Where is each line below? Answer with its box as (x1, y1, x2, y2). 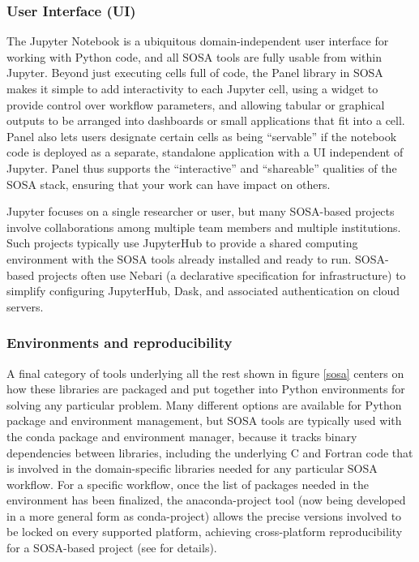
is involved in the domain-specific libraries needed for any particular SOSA (6, 460, 378, 477)
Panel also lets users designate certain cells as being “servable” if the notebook (6, 127, 397, 144)
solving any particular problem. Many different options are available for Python (6, 396, 402, 413)
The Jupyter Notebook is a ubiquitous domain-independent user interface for (6, 32, 389, 49)
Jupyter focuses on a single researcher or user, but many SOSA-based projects (6, 203, 395, 220)
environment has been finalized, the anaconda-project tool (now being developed (6, 491, 406, 508)
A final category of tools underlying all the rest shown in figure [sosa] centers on (6, 364, 404, 381)
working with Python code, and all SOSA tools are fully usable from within (6, 48, 382, 65)
